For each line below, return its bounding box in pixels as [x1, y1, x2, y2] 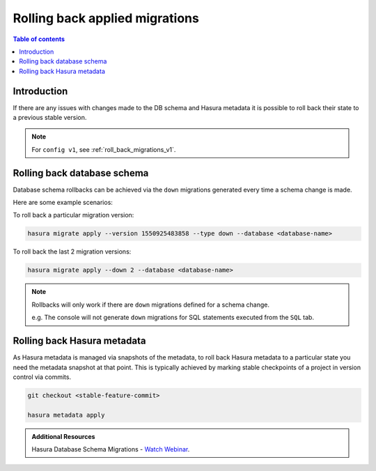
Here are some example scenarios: [13, 199, 113, 207]
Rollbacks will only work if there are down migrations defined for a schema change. [31, 300, 269, 309]
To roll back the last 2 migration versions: [13, 247, 132, 256]
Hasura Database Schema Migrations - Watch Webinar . [31, 445, 190, 454]
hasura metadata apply [27, 411, 105, 419]
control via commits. [13, 373, 72, 381]
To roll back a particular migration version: [13, 211, 134, 219]
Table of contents [13, 35, 65, 43]
